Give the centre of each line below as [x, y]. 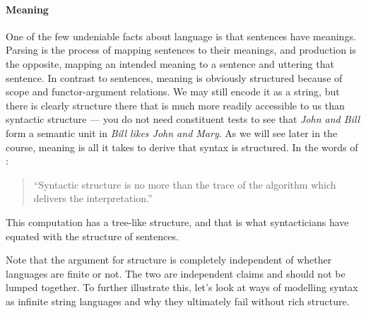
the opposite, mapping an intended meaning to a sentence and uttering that [170, 63]
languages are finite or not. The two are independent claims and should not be [176, 273]
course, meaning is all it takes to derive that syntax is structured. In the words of [182, 147]
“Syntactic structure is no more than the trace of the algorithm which [185, 184]
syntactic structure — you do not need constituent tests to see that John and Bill [183, 119]
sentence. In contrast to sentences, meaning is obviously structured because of [174, 77]
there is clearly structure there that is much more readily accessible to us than [175, 105]
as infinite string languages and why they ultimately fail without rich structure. [178, 301]
